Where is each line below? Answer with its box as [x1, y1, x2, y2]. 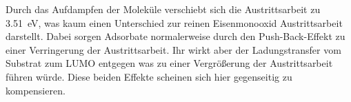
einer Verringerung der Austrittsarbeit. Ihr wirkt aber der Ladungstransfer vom [6, 42, 341, 57]
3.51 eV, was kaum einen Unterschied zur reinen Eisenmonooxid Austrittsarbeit [6, 15, 343, 30]
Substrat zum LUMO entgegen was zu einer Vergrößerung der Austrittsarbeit [6, 56, 333, 70]
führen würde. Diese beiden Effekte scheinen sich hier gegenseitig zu [6, 69, 292, 83]
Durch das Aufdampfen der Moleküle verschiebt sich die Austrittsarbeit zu [6, 2, 321, 16]
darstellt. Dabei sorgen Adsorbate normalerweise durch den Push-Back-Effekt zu [6, 29, 345, 43]
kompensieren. [6, 83, 66, 97]
